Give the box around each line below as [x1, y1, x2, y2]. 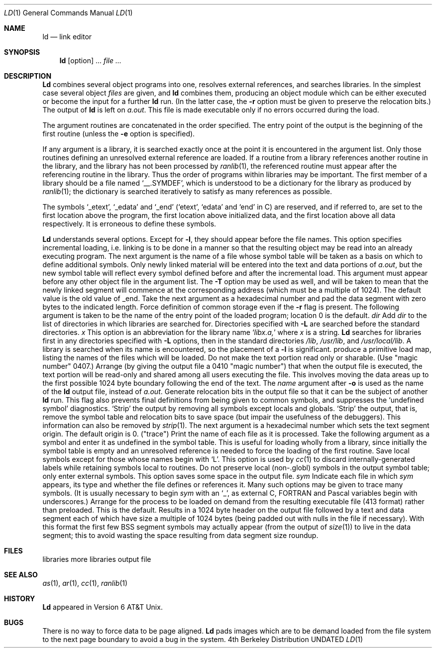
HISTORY [4, 594, 35, 603]
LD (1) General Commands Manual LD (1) [4, 8, 133, 17]
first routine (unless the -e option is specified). [42, 129, 195, 138]
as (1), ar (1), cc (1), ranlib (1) [42, 579, 128, 587]
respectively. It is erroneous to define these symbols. [42, 219, 217, 228]
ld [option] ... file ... [59, 56, 122, 65]
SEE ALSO [4, 570, 38, 579]
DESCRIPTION [4, 72, 52, 80]
